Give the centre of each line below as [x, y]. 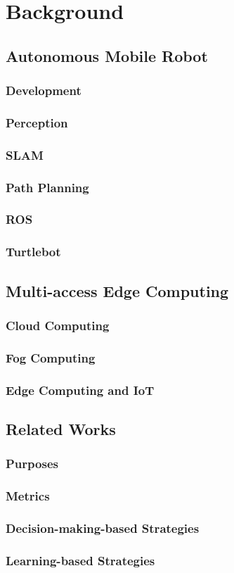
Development [44, 90]
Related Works [61, 428]
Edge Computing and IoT [80, 390]
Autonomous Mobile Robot [107, 55]
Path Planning [47, 187]
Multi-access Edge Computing [117, 290]
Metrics [28, 496]
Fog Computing [51, 357]
